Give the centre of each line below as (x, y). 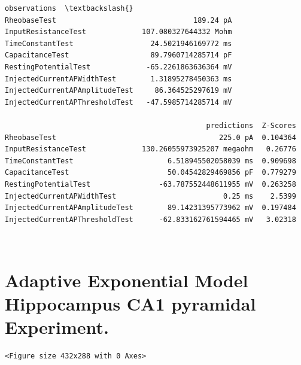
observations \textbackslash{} (69, 8)
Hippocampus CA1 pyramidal (130, 304)
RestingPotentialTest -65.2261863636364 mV (118, 67)
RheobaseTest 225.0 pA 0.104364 (150, 137)
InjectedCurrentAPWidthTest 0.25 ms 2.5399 (150, 196)
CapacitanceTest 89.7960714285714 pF (118, 55)
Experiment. (57, 327)
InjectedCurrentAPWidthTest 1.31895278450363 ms (118, 79)
